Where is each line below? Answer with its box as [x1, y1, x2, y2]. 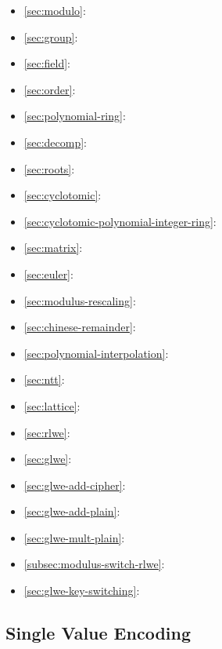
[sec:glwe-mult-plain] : [23, 529, 125, 545]
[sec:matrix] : [23, 239, 83, 256]
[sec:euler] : [23, 265, 73, 282]
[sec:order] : [23, 81, 76, 97]
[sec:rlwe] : [23, 424, 70, 440]
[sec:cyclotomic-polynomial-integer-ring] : [23, 213, 217, 229]
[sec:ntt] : [23, 371, 65, 388]
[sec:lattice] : [23, 397, 81, 414]
